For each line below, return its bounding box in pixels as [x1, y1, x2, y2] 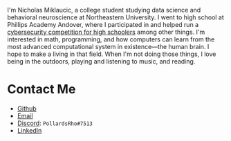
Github [17, 104, 37, 113]
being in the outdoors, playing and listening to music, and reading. [7, 57, 196, 65]
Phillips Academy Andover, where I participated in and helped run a [7, 21, 199, 28]
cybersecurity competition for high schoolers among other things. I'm [7, 28, 205, 36]
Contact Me [7, 82, 76, 97]
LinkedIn [17, 126, 42, 134]
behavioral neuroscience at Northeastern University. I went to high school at [7, 13, 225, 21]
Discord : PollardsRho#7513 [17, 119, 93, 127]
